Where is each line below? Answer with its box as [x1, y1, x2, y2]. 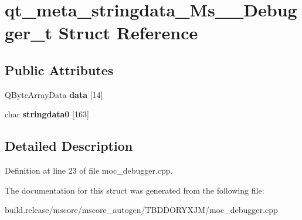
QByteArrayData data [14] [5, 88, 103, 100]
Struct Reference [58, 21, 198, 45]
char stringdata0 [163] [5, 108, 89, 120]
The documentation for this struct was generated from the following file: [5, 184, 264, 196]
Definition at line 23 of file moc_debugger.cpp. [5, 164, 173, 177]
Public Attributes [5, 60, 114, 79]
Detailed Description [5, 137, 133, 155]
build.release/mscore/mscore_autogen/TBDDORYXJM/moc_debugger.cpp [5, 204, 278, 216]
